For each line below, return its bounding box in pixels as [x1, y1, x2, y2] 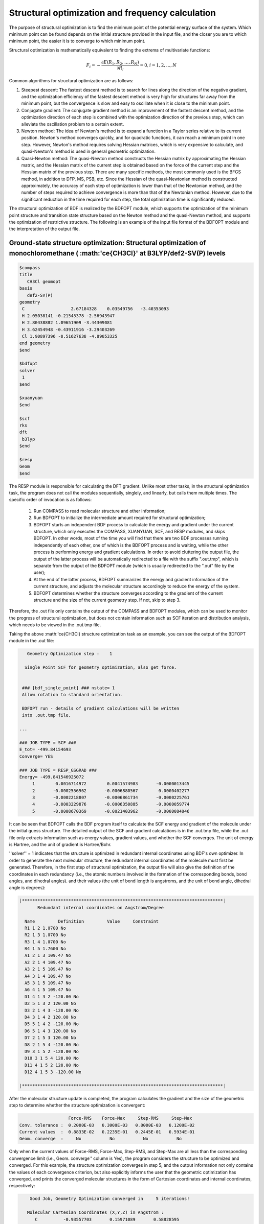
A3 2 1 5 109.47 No [24, 966, 71, 972]
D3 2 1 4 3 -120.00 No [24, 1008, 79, 1013]
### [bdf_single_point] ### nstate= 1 [22, 685, 115, 690]
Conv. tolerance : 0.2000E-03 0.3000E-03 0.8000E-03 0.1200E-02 [19, 1122, 195, 1128]
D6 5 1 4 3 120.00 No [24, 1028, 77, 1034]
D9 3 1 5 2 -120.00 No [24, 1048, 79, 1054]
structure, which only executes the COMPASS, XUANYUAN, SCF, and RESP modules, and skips [33, 529, 225, 535]
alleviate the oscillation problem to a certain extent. [21, 121, 124, 127]
